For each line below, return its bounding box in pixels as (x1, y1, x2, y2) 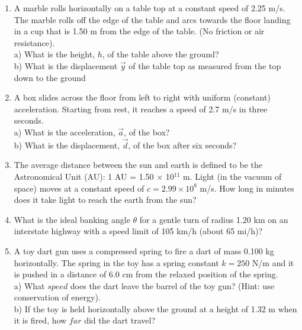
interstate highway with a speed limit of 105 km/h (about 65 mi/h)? (14, 225, 263, 237)
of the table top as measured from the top (128, 59, 281, 72)
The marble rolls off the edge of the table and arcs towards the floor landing (14, 13, 291, 25)
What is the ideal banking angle (14, 213, 130, 225)
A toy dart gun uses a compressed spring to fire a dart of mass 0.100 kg (14, 244, 274, 257)
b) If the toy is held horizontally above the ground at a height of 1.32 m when (14, 302, 297, 315)
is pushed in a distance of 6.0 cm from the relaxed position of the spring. (14, 268, 278, 280)
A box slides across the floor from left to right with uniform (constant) (14, 91, 271, 103)
